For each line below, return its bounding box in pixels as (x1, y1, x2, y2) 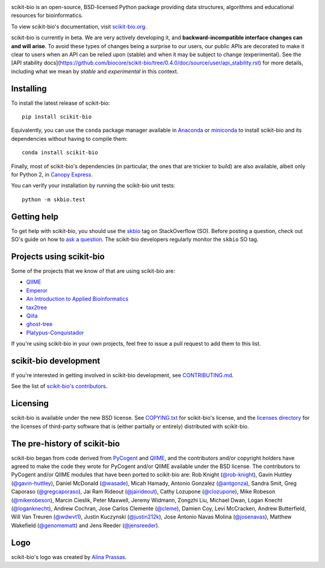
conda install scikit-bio (22, 149, 99, 156)
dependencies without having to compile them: (11, 135, 128, 142)
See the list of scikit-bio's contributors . (11, 382, 108, 390)
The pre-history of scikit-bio (11, 438, 120, 449)
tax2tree (26, 304, 48, 311)
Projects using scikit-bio (11, 251, 105, 261)
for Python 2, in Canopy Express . (11, 170, 93, 178)
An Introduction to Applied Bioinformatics (26, 295, 129, 302)
